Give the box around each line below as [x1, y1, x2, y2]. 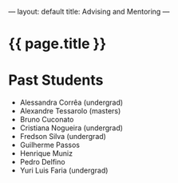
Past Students [8, 71, 104, 90]
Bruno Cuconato [19, 115, 74, 125]
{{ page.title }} [8, 35, 107, 53]
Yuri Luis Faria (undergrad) [19, 165, 109, 175]
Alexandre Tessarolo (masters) [19, 106, 121, 116]
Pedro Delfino [19, 157, 65, 167]
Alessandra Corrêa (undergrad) [19, 97, 124, 107]
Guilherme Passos [19, 140, 80, 150]
